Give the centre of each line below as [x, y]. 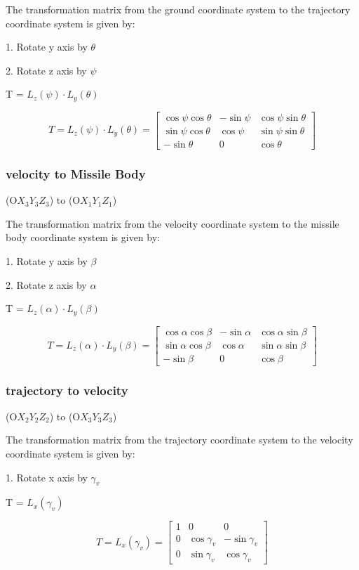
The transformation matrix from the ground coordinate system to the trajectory [178, 9]
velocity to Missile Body [76, 173]
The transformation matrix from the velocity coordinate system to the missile [172, 223]
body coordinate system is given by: [83, 237]
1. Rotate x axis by [47, 477]
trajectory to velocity [67, 390]
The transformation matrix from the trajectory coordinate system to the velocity [179, 440]
